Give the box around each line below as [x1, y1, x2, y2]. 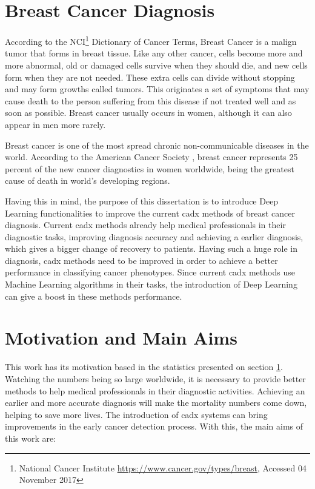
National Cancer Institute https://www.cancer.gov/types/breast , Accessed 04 [19, 461, 307, 474]
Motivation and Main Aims [5, 325, 237, 350]
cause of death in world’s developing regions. [5, 174, 170, 187]
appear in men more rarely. [5, 118, 106, 130]
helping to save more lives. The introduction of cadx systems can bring [5, 408, 268, 420]
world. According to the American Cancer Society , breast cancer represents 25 [5, 150, 298, 163]
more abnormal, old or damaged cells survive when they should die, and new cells [5, 58, 308, 71]
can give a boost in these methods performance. [5, 289, 182, 302]
